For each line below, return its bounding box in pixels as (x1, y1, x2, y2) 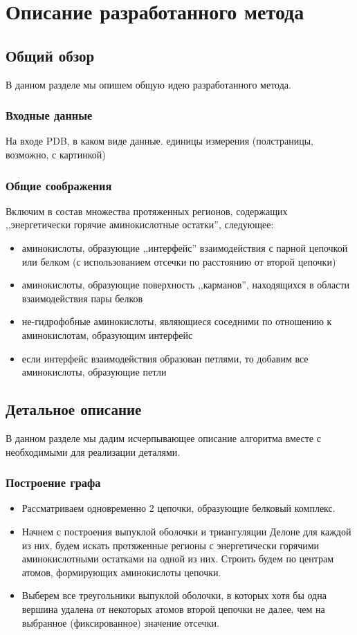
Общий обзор (6, 44, 95, 66)
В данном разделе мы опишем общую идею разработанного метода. (6, 77, 291, 91)
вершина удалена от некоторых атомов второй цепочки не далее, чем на (21, 601, 325, 616)
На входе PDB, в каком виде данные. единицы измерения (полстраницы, (6, 134, 313, 148)
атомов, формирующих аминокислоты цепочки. (21, 564, 221, 579)
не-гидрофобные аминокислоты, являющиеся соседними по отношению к (21, 314, 332, 329)
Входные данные (6, 107, 93, 124)
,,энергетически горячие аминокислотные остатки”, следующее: (6, 217, 274, 232)
